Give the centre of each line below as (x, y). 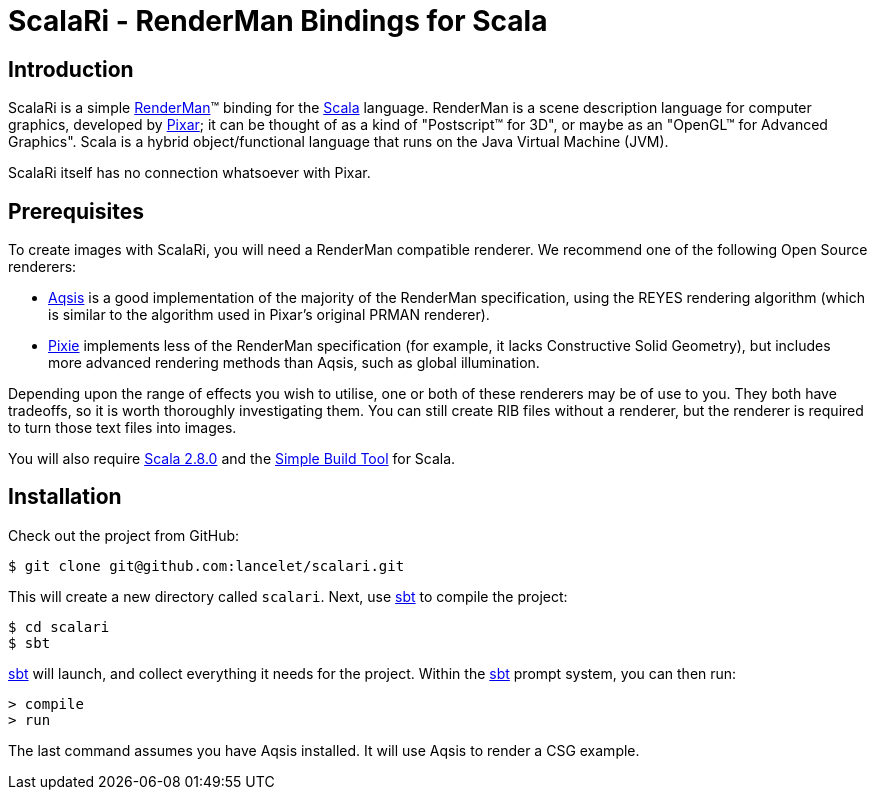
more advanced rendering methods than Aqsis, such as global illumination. (294, 363)
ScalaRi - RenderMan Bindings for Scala (278, 21)
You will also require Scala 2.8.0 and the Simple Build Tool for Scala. (232, 459)
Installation (65, 497)
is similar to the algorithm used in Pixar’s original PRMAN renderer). (269, 315)
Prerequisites (76, 211)
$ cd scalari (59, 626)
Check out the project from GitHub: (124, 535)
